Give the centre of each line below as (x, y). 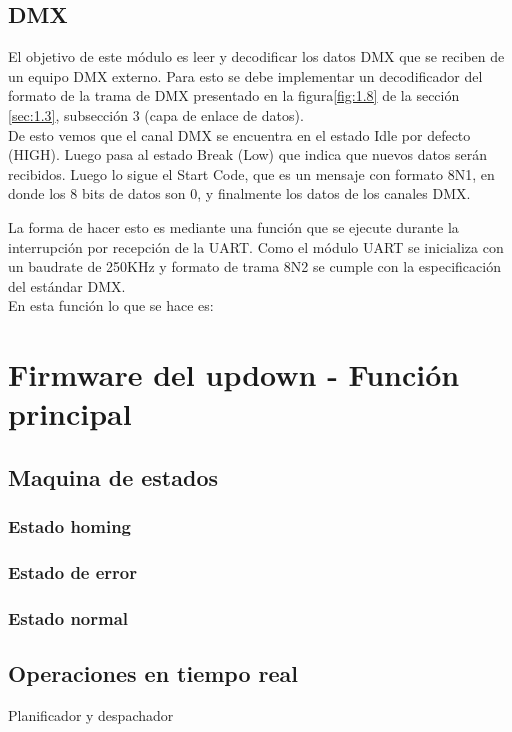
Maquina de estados (113, 476)
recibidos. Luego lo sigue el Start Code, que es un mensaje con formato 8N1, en (251, 173)
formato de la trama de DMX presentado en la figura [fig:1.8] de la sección (234, 95)
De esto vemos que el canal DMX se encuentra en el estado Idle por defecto (239, 134)
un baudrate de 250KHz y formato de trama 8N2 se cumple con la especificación (254, 266)
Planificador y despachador (91, 715)
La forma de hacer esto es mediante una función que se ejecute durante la (233, 226)
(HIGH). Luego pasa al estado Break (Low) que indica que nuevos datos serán (248, 154)
